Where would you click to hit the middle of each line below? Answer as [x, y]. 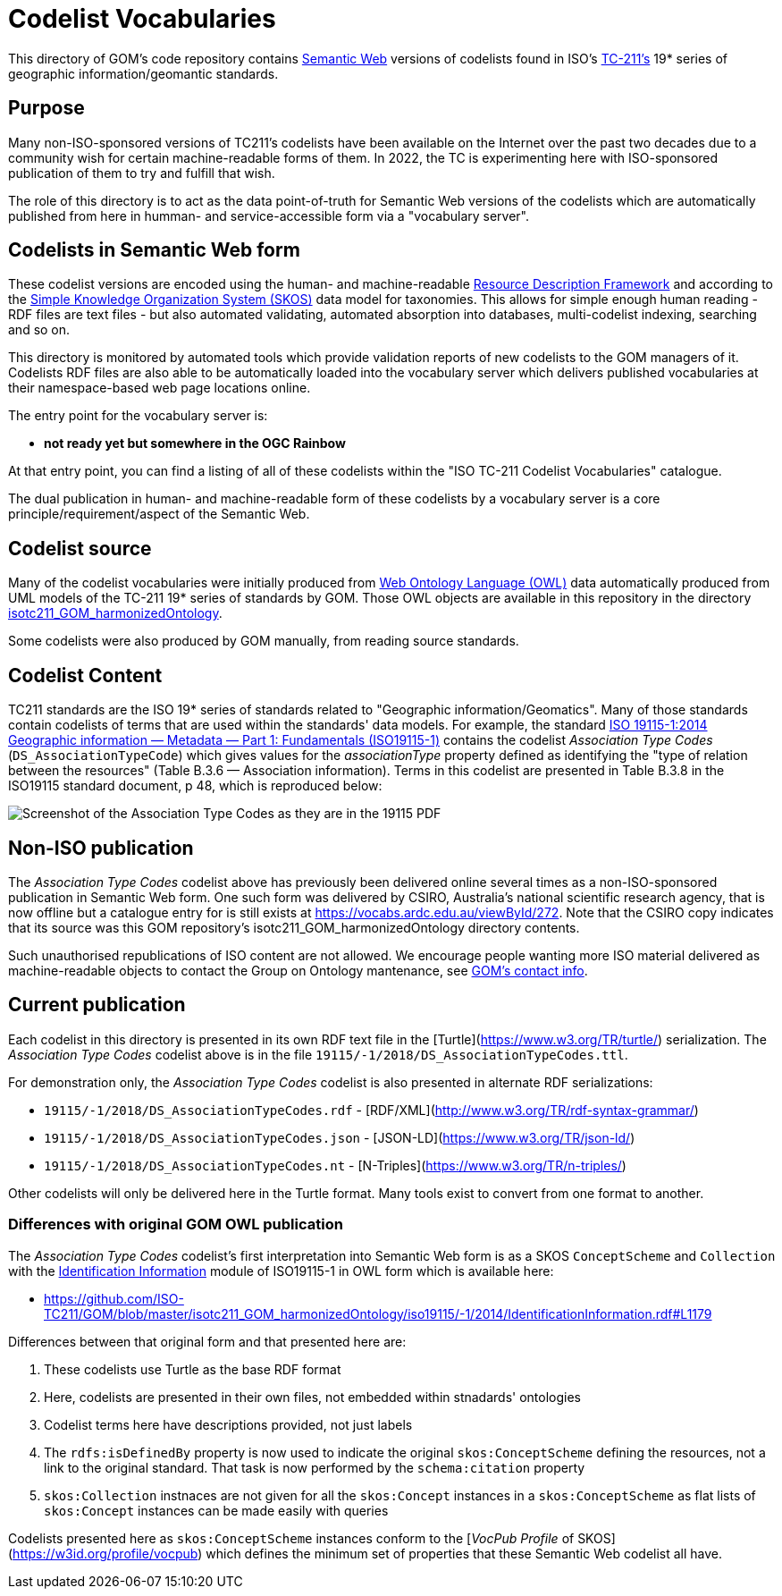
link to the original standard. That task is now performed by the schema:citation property [315, 1467]
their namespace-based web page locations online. [160, 388]
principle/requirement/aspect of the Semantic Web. [159, 514]
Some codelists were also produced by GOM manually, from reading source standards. [264, 641]
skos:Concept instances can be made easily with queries [216, 1510]
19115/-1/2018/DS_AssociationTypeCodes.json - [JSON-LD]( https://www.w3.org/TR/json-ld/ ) [340, 1137]
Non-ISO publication [101, 848]
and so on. [39, 330]
